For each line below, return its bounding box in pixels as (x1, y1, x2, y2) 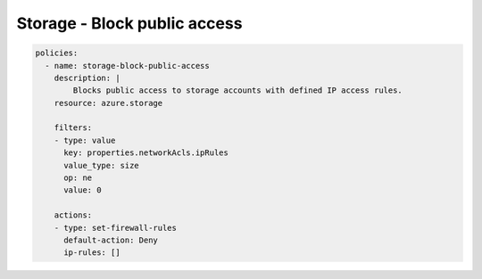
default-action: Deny (63, 235, 158, 245)
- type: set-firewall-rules (54, 223, 178, 233)
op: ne (63, 173, 93, 183)
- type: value (54, 135, 116, 145)
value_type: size (63, 160, 140, 170)
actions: (54, 210, 93, 220)
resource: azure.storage (54, 98, 163, 108)
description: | (54, 72, 120, 83)
